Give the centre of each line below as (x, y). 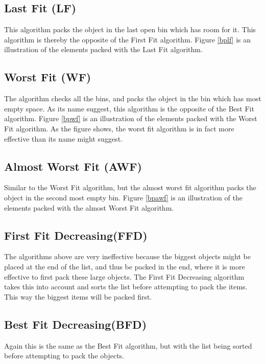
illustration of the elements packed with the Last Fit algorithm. (103, 49)
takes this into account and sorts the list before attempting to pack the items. (126, 287)
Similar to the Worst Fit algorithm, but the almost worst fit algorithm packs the (130, 187)
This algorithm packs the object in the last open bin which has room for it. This (130, 29)
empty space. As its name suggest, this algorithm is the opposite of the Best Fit (129, 108)
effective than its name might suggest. (63, 138)
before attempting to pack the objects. (64, 356)
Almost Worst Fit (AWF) (73, 166)
